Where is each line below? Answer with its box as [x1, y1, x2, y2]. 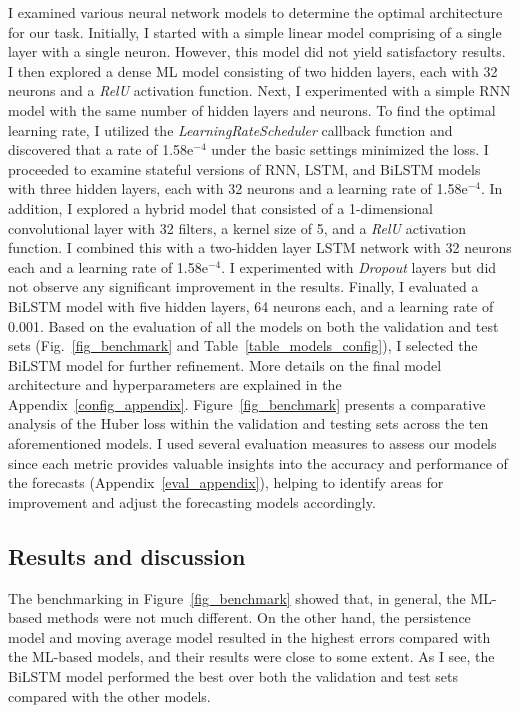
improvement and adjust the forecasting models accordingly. [8, 491, 376, 512]
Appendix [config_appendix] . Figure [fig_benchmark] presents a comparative [8, 393, 486, 414]
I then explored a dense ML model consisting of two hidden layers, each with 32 [8, 60, 498, 81]
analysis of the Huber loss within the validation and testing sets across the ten [8, 413, 489, 434]
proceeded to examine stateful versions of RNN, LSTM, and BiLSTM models [8, 158, 481, 179]
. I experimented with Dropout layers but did [221, 256, 497, 277]
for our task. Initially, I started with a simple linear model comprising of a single [8, 21, 502, 42]
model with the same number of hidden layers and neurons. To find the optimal [8, 99, 496, 120]
